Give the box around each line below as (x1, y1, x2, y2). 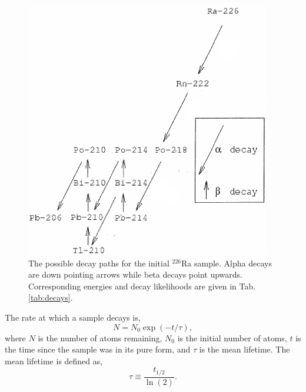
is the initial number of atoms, (177, 331, 287, 344)
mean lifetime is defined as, (5, 354, 103, 367)
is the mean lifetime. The (199, 343, 290, 355)
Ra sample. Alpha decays (181, 256, 272, 269)
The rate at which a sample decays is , (5, 311, 141, 323)
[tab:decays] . (28, 291, 73, 304)
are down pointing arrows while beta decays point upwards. (28, 268, 243, 281)
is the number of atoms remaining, (38, 331, 162, 344)
